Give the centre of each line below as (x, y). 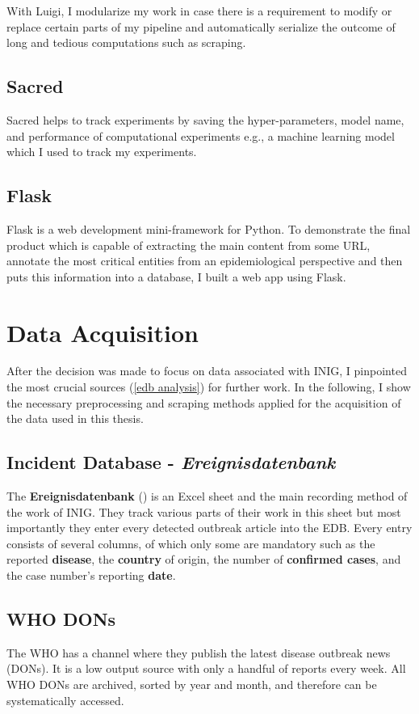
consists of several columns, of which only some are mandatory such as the (191, 543)
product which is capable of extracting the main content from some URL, (189, 245)
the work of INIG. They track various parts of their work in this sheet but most (204, 511)
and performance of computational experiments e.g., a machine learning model (201, 135)
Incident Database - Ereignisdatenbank (171, 462)
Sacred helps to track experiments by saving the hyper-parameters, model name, (205, 119)
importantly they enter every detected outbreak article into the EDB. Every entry (209, 528)
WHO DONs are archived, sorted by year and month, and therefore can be (192, 684)
